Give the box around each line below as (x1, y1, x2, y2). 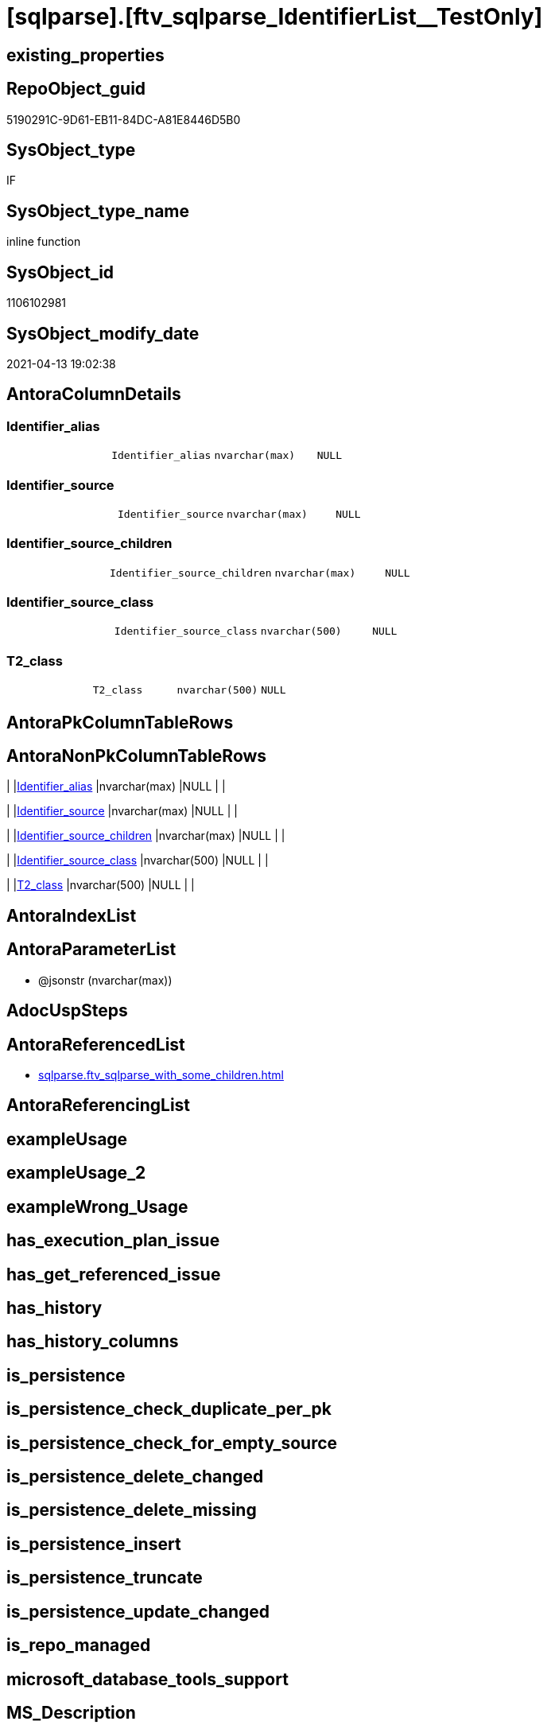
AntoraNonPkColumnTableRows (6, 746, 267, 767)
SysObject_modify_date (6, 323, 200, 344)
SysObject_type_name (6, 200, 190, 221)
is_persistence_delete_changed (6, 1467, 264, 1487)
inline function (6, 235, 81, 249)
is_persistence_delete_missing (6, 1500, 257, 1521)
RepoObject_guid (6, 79, 146, 99)
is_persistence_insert (6, 1533, 181, 1554)
